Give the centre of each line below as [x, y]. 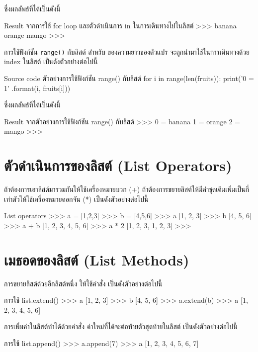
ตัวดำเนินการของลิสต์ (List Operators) [118, 165]
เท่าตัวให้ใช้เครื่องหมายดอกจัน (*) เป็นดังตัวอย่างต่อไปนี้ [76, 199]
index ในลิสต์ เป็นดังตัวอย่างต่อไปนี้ [51, 61]
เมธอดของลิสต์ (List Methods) [97, 259]
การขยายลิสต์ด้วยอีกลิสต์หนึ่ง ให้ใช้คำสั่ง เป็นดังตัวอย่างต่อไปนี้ [83, 283]
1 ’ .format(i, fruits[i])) [37, 88]
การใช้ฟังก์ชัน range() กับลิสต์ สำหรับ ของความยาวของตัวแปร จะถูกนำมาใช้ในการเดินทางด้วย [127, 51]
